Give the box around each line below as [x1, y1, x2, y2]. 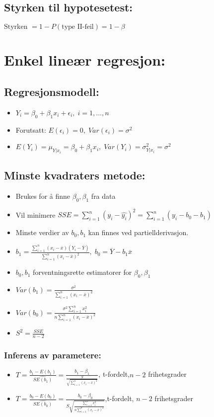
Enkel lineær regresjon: [4, 50, 165, 70]
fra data [91, 191, 116, 201]
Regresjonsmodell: [4, 83, 99, 99]
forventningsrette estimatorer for [33, 267, 132, 277]
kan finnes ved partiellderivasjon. [88, 227, 189, 238]
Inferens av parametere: [4, 349, 101, 361]
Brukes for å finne [15, 191, 71, 201]
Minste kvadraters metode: [4, 167, 145, 183]
